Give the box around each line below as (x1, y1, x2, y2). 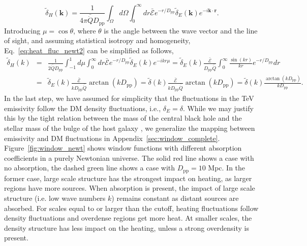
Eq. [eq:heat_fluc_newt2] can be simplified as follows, (4, 45, 174, 56)
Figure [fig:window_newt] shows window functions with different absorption (4, 143, 242, 153)
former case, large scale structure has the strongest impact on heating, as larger (4, 172, 252, 183)
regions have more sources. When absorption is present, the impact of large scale (4, 183, 255, 193)
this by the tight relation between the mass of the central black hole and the (4, 113, 242, 123)
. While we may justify (182, 102, 254, 113)
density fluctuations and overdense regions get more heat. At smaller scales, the (4, 213, 252, 223)
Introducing (4, 25, 41, 36)
